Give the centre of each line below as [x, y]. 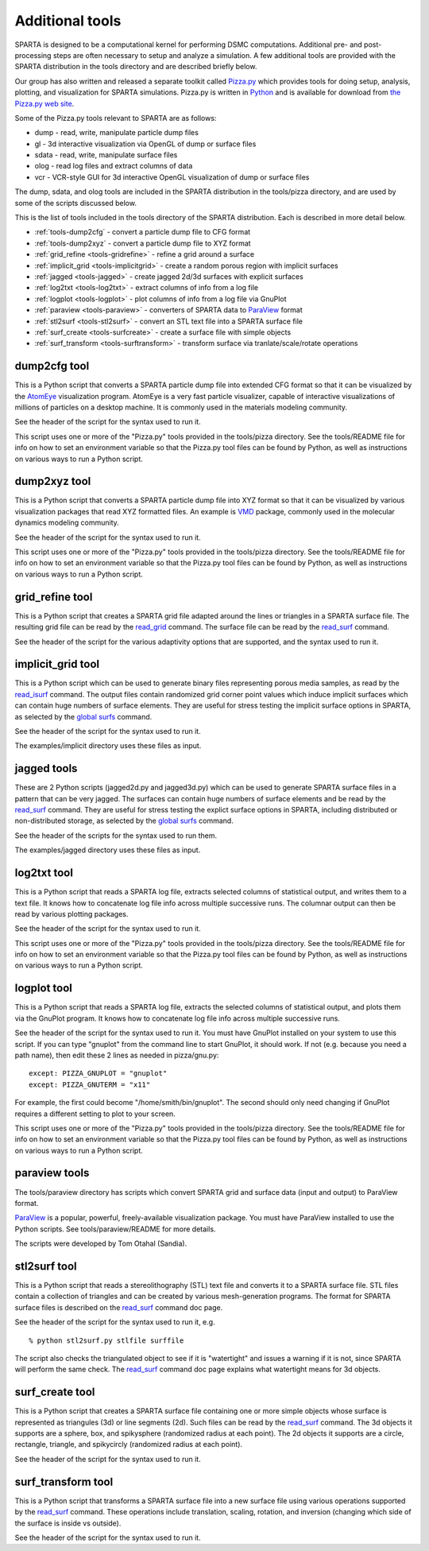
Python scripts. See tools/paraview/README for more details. [115, 1229]
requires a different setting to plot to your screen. [95, 1114]
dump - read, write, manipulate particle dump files [116, 133]
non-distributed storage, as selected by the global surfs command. [124, 821]
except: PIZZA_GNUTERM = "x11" [90, 1084]
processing [33, 55]
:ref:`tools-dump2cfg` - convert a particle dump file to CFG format [143, 232]
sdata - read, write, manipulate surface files [106, 155]
